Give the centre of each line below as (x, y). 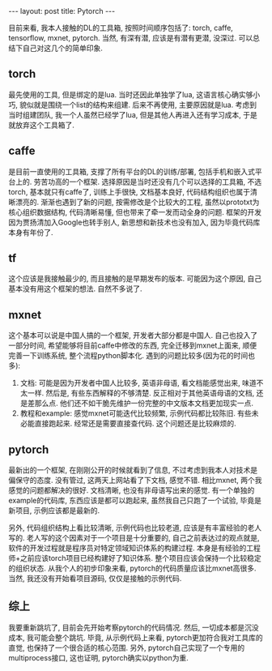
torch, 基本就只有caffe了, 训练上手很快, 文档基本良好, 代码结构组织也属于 (130, 191)
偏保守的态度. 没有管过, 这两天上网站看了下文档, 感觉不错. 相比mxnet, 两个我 (135, 481)
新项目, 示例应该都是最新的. (54, 511)
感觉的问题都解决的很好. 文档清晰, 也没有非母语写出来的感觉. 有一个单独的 (132, 490)
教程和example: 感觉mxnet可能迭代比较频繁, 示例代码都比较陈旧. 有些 (136, 413)
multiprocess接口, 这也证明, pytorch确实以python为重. (98, 657)
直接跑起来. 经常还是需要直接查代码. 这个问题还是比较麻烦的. (135, 424)
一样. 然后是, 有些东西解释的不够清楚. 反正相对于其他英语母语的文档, (141, 393)
